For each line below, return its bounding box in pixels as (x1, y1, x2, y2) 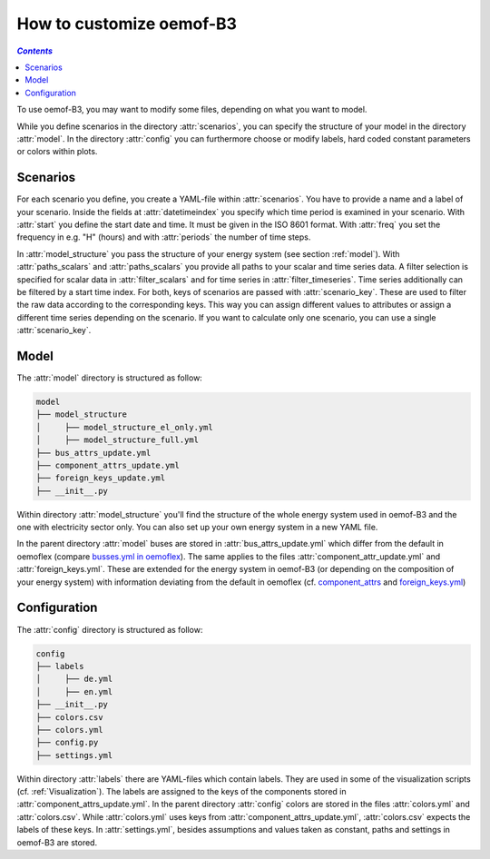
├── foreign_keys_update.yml (35, 473, 166, 483)
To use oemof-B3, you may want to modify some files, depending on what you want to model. (16, 104, 367, 115)
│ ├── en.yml (35, 686, 113, 696)
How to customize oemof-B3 (16, 14, 238, 34)
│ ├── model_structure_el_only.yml (35, 422, 213, 432)
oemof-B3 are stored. (16, 836, 98, 848)
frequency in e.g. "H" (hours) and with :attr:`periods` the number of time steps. (16, 232, 311, 242)
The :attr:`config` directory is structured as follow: (16, 624, 203, 635)
